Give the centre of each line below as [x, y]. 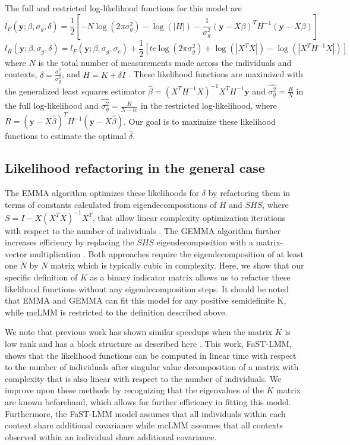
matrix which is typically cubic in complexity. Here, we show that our [177, 265]
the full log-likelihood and [52, 105]
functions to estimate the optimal [66, 136]
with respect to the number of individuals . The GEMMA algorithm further [143, 230]
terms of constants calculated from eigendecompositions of [111, 204]
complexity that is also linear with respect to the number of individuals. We [143, 378]
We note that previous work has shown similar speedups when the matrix [139, 332]
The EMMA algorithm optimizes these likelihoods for [102, 192]
